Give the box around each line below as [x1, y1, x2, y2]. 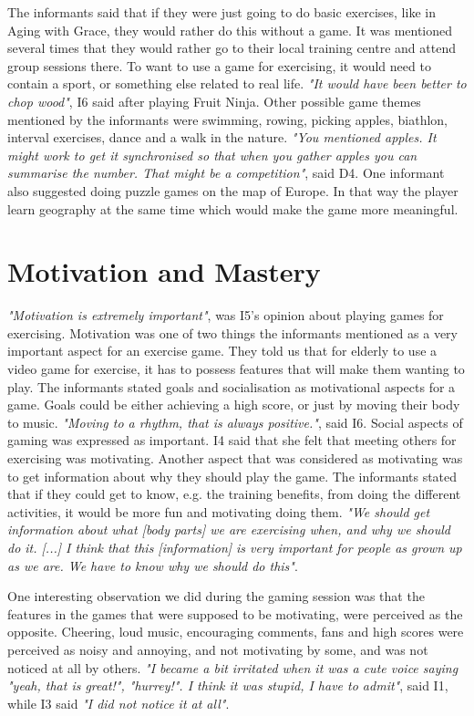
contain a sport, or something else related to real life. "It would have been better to [7, 74, 467, 93]
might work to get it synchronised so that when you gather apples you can [7, 145, 417, 164]
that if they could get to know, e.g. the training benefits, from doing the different [7, 484, 461, 503]
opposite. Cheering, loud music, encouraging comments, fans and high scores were [7, 622, 464, 641]
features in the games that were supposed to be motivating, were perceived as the [7, 604, 463, 623]
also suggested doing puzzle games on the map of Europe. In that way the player [7, 181, 459, 200]
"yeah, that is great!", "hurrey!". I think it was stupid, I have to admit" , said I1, [7, 676, 448, 695]
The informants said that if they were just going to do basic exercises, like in [7, 3, 436, 21]
